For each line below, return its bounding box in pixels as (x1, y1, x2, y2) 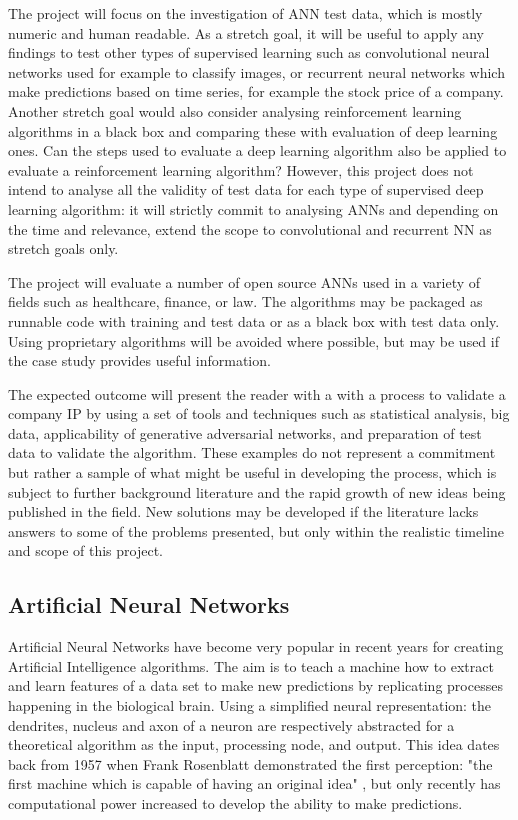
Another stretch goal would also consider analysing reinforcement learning (8, 100, 462, 121)
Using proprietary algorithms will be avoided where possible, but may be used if (8, 330, 499, 351)
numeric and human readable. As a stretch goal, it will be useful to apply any (8, 22, 484, 43)
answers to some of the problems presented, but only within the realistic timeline (8, 520, 505, 541)
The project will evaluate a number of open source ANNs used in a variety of (8, 271, 481, 292)
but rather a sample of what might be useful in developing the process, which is (8, 462, 497, 483)
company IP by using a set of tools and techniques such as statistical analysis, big (8, 403, 510, 424)
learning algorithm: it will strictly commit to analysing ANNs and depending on (8, 198, 499, 219)
